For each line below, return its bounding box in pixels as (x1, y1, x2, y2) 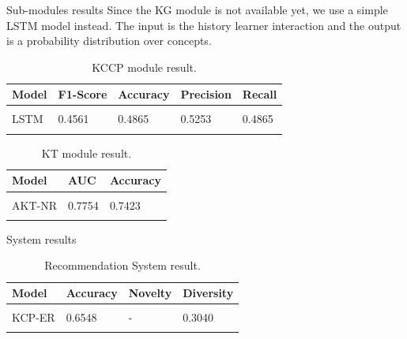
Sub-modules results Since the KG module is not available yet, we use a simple (6, 2, 388, 17)
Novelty (128, 285, 172, 301)
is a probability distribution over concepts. (6, 32, 212, 49)
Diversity (183, 285, 234, 301)
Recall (242, 86, 277, 102)
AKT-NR (12, 196, 57, 213)
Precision (180, 86, 232, 102)
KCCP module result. (92, 58, 197, 75)
